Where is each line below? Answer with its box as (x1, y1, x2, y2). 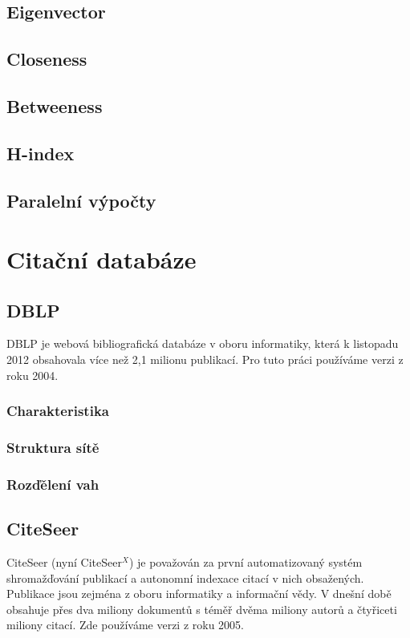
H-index (6, 140, 75, 165)
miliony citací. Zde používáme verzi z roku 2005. (6, 616, 245, 633)
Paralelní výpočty (6, 188, 156, 212)
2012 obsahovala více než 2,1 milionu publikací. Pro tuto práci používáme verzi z (6, 351, 404, 368)
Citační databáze (6, 243, 197, 276)
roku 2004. (6, 366, 59, 383)
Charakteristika (6, 401, 109, 421)
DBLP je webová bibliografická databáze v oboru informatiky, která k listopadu (6, 335, 399, 352)
